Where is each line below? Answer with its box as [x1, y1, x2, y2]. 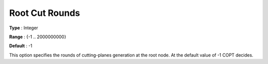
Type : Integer [9, 25, 38, 31]
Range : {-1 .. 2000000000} [9, 34, 67, 40]
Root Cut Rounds [9, 7, 80, 18]
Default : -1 [9, 43, 32, 49]
